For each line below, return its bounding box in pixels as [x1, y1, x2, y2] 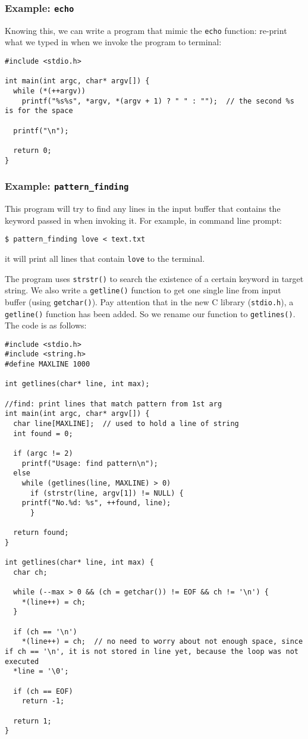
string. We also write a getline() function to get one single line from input [5, 284, 281, 296]
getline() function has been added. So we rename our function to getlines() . [5, 307, 296, 320]
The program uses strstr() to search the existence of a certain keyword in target [5, 272, 304, 284]
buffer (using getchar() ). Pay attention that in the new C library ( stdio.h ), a [5, 295, 294, 308]
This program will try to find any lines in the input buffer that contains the [5, 202, 281, 215]
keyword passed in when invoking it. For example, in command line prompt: [5, 214, 282, 226]
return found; [13, 528, 69, 537]
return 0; [13, 146, 52, 155]
